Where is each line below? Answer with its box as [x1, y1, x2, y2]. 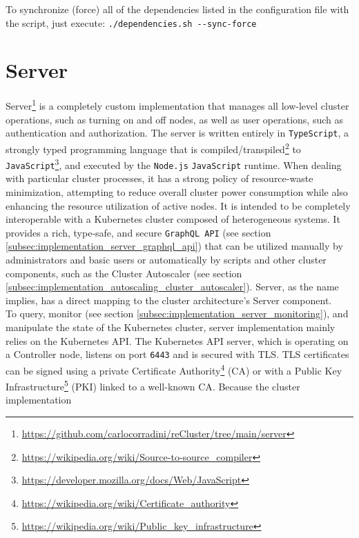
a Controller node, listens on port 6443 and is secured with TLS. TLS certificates [6, 347, 349, 361]
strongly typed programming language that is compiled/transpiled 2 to [6, 139, 301, 156]
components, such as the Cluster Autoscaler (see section [6, 266, 242, 280]
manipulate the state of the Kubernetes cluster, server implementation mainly [6, 320, 336, 335]
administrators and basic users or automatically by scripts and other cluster [6, 252, 327, 267]
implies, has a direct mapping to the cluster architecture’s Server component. [6, 292, 332, 307]
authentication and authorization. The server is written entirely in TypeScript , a [6, 126, 349, 140]
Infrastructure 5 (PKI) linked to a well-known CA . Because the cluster [6, 377, 300, 393]
